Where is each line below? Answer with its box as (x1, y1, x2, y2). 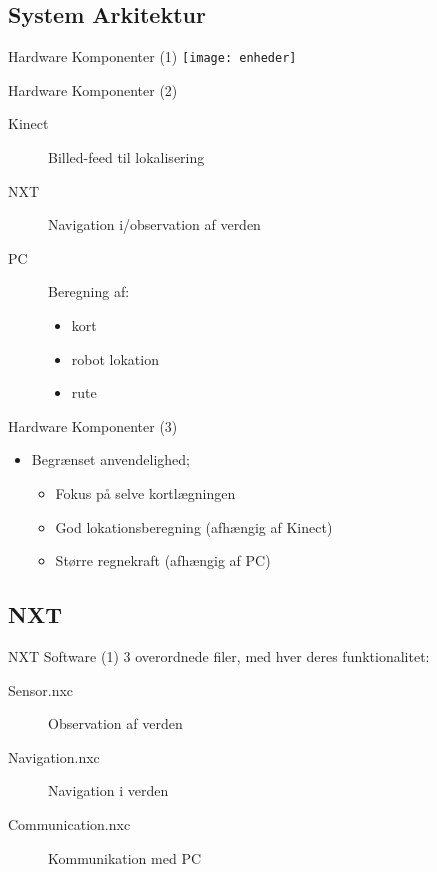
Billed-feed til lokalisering (48, 147, 205, 168)
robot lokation (71, 348, 159, 369)
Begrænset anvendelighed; (31, 449, 190, 470)
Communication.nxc (8, 813, 131, 834)
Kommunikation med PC (48, 847, 202, 868)
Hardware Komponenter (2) (8, 79, 178, 100)
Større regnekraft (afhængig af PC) (55, 550, 271, 571)
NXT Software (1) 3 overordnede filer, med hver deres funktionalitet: (8, 645, 430, 666)
